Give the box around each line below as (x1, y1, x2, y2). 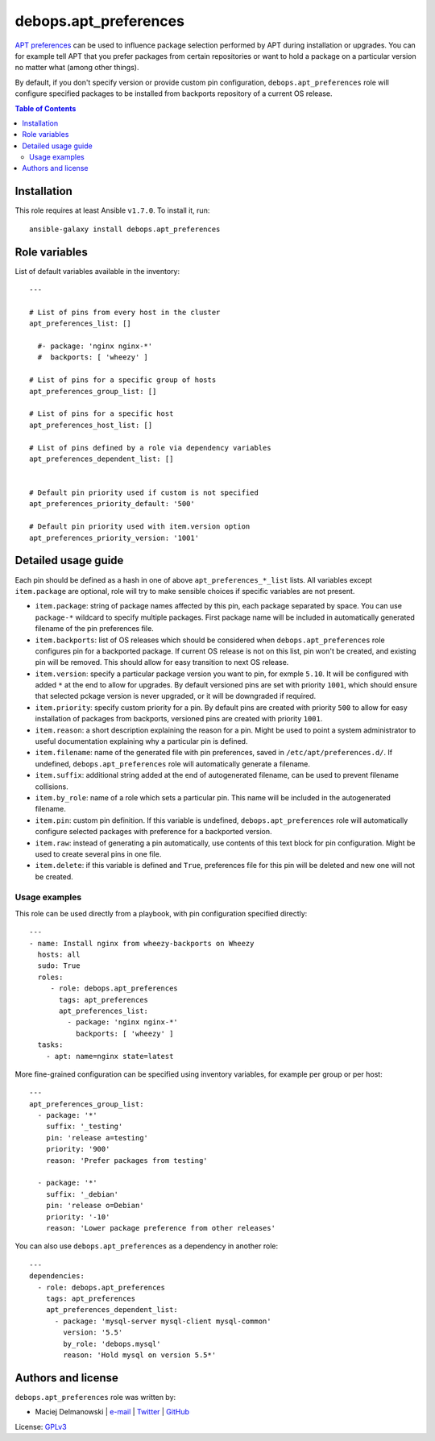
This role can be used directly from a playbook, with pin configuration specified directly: (14, 908, 308, 918)
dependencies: (29, 1272, 85, 1281)
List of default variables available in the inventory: (14, 266, 180, 276)
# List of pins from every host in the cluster (29, 307, 221, 317)
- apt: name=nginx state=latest (45, 1052, 174, 1061)
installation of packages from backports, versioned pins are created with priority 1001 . (35, 714, 323, 724)
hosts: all (37, 950, 81, 959)
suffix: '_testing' (45, 1122, 123, 1132)
